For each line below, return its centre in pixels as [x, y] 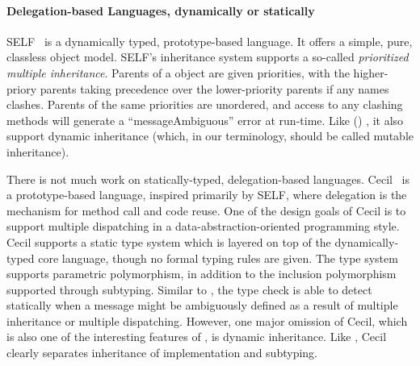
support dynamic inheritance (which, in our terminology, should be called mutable [210, 136]
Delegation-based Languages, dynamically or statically [161, 10]
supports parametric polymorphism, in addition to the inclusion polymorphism [202, 274]
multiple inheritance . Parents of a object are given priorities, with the [178, 72]
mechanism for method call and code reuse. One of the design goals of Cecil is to [206, 210]
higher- [371, 72]
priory [22, 88]
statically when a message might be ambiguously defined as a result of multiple [202, 305]
